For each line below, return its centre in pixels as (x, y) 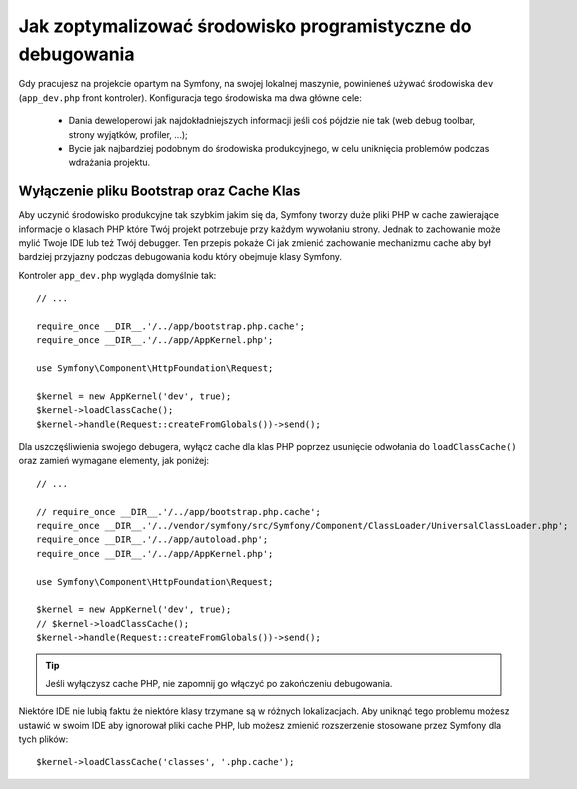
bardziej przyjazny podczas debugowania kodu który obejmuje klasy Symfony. (180, 257)
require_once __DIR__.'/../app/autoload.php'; (152, 539)
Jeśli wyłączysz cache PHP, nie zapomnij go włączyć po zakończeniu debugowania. (219, 683)
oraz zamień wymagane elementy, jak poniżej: (114, 461)
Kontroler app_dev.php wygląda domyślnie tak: (117, 275)
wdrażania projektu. (109, 162)
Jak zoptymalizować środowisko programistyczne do (245, 26)
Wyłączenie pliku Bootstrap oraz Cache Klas (159, 191)
